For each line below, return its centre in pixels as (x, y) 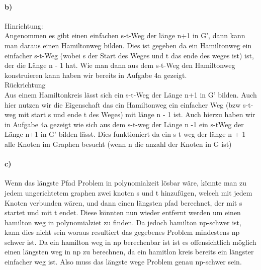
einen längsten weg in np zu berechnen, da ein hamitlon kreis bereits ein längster (129, 252)
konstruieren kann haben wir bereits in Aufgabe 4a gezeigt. (96, 75)
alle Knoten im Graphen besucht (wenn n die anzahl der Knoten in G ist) (118, 144)
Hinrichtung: (24, 25)
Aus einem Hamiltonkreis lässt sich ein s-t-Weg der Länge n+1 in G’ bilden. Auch (131, 94)
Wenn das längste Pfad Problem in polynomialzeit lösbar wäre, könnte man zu (126, 183)
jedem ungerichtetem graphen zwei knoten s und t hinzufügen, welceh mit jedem (128, 192)
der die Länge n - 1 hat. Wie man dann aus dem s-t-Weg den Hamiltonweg (120, 65)
